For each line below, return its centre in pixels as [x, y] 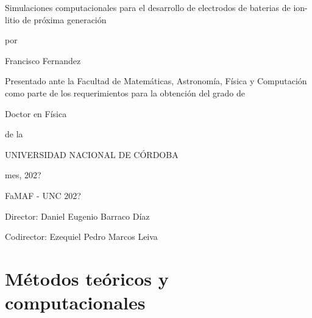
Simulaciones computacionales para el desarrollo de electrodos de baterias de [148, 7]
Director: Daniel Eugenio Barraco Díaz [77, 216]
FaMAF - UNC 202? [43, 195]
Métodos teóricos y [87, 278]
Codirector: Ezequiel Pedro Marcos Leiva [81, 237]
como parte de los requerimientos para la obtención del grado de [125, 92]
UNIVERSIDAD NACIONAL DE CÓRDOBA [92, 154]
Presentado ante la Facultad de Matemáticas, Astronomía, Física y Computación [156, 81]
